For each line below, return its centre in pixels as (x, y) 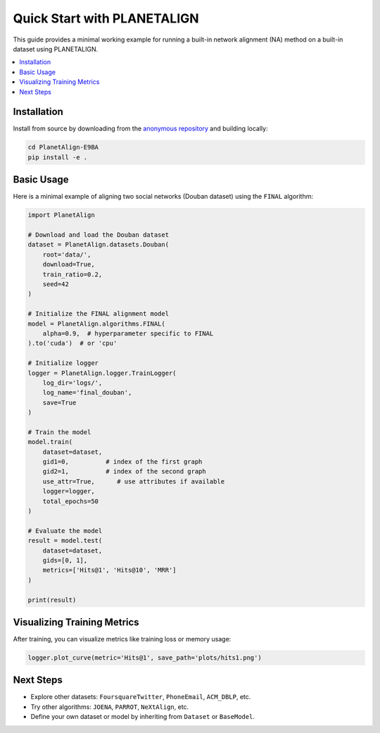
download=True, (69, 265)
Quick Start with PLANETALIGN (106, 18)
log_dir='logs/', (72, 383)
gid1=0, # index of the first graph (122, 462)
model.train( (50, 442)
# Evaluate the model (65, 531)
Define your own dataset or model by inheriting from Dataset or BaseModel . (142, 717)
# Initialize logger (63, 363)
